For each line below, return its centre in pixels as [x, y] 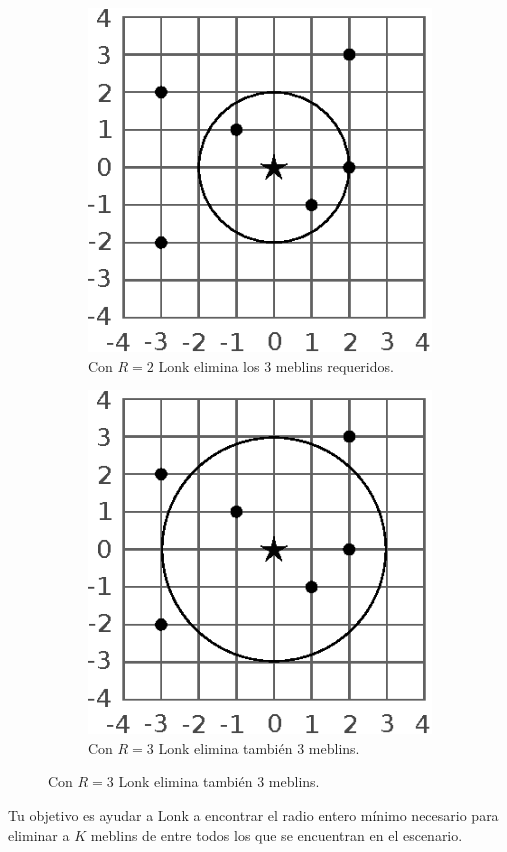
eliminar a [39, 834]
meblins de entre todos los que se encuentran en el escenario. [276, 834]
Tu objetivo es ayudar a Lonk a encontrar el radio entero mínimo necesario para [253, 814]
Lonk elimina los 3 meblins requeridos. [276, 365]
